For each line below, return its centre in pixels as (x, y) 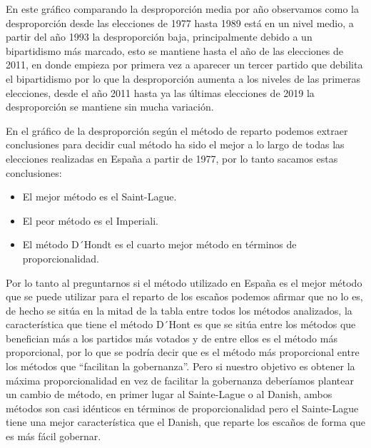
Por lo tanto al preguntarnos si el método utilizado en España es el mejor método (184, 282)
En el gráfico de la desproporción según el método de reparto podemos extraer (177, 130)
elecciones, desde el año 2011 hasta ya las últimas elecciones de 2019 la (160, 92)
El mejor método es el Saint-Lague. (100, 197)
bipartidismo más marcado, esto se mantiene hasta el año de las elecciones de (175, 50)
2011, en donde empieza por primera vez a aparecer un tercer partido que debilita (184, 65)
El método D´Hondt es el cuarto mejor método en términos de (159, 244)
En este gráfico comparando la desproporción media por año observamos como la (182, 9)
